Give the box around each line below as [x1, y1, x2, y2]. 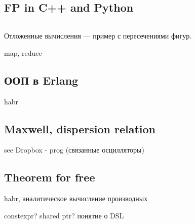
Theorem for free [4, 169, 95, 185]
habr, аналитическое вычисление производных [4, 193, 148, 204]
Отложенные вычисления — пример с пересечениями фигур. [4, 30, 192, 41]
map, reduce [4, 47, 42, 58]
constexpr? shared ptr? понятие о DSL [4, 210, 124, 220]
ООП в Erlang [4, 72, 79, 88]
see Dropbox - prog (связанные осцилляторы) [4, 144, 144, 155]
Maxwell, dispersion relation [4, 121, 155, 136]
